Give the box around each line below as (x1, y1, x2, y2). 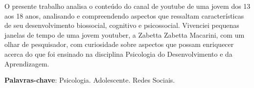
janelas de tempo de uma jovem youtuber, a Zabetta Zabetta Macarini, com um (4, 29, 245, 40)
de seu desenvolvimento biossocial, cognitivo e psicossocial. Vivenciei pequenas (4, 20, 239, 30)
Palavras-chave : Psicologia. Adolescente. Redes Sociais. (4, 75, 175, 85)
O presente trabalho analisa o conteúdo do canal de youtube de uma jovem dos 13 (4, 1, 251, 11)
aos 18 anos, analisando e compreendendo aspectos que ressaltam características (4, 10, 244, 21)
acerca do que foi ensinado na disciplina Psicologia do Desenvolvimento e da (4, 48, 232, 59)
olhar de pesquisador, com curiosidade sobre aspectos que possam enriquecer (4, 39, 234, 49)
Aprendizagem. (4, 58, 49, 68)
